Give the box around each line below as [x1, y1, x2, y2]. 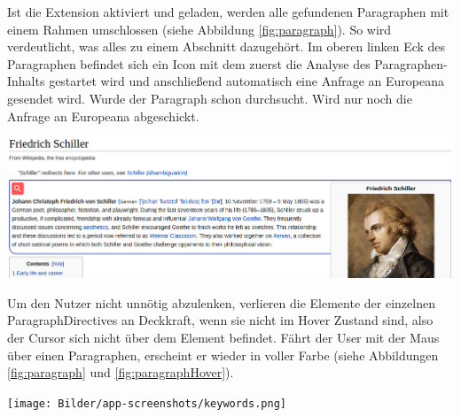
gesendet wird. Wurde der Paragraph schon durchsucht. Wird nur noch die [7, 89, 412, 107]
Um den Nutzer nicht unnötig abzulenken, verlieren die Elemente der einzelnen [7, 293, 435, 312]
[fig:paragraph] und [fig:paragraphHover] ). [7, 363, 234, 382]
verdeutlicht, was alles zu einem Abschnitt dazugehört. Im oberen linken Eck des [7, 37, 446, 56]
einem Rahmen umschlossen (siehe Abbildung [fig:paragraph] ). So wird [7, 19, 392, 38]
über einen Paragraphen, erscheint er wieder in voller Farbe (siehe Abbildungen [7, 345, 439, 364]
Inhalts [7, 72, 45, 90]
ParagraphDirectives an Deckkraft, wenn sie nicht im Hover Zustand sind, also [7, 311, 434, 329]
